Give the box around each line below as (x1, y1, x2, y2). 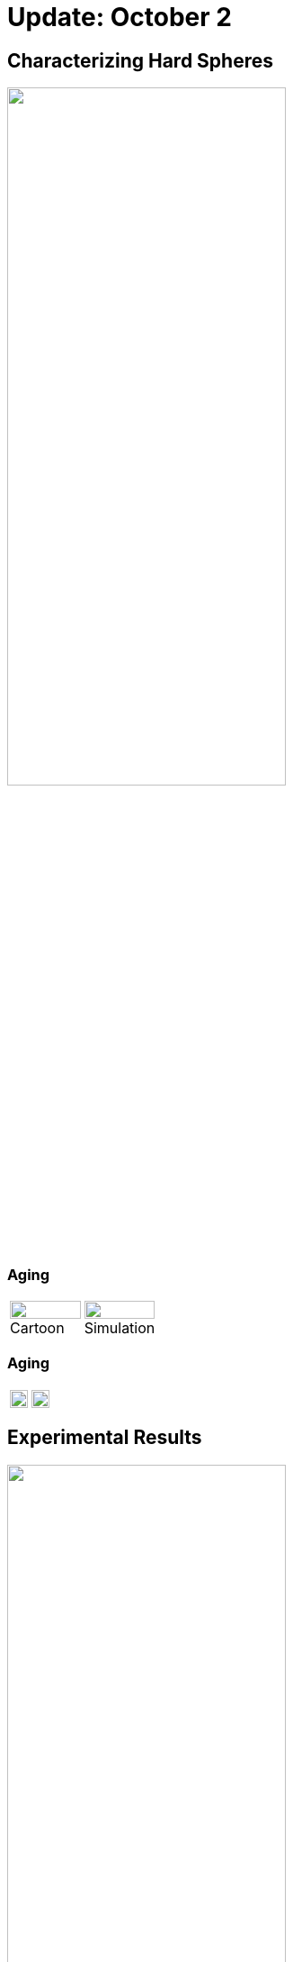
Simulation (84, 1319, 155, 1338)
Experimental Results (7, 1426, 202, 1449)
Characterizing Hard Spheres (7, 49, 273, 72)
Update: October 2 (7, 2, 232, 32)
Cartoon (10, 1319, 65, 1338)
